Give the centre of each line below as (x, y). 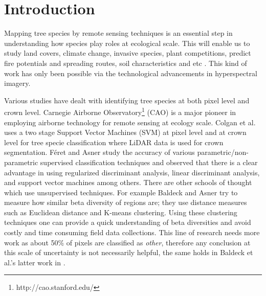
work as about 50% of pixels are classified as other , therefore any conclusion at (127, 242)
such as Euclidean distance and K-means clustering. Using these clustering (121, 212)
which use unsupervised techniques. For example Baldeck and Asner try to (121, 192)
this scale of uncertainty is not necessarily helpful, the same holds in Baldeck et (129, 252)
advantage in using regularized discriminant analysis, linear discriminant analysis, (132, 172)
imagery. (17, 83)
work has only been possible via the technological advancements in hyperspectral (131, 73)
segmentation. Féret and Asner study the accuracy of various (99, 152)
